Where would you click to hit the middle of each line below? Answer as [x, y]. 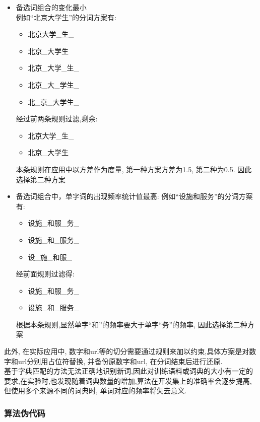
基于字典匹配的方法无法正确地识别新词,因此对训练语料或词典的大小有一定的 [128, 371]
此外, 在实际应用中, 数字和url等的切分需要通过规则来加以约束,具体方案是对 [127, 351]
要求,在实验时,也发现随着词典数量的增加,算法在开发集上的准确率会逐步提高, [128, 380]
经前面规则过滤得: [45, 274]
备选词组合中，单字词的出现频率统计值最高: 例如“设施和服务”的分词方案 [134, 196]
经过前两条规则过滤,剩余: [57, 119]
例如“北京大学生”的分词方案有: [66, 17]
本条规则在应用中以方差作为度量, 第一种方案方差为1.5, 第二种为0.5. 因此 [134, 169]
